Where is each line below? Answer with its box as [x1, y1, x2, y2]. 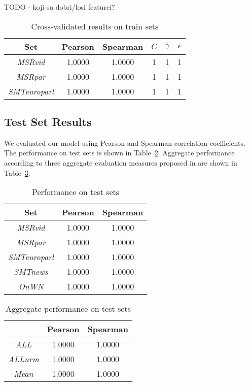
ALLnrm [8, 353, 39, 365]
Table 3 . [4, 167, 30, 178]
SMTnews [14, 266, 48, 278]
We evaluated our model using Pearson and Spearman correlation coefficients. [4, 137, 245, 148]
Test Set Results [4, 113, 92, 129]
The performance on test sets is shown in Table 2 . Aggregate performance [4, 147, 235, 158]
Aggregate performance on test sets [5, 303, 131, 315]
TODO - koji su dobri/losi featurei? [4, 2, 115, 12]
